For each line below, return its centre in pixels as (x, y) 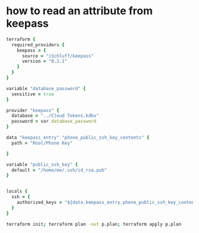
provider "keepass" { (33, 110)
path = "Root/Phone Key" (42, 143)
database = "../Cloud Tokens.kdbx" (55, 116)
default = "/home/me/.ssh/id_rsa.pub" (60, 170)
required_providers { (38, 45)
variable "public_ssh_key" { (42, 164)
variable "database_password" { (46, 88)
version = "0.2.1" (44, 61)
